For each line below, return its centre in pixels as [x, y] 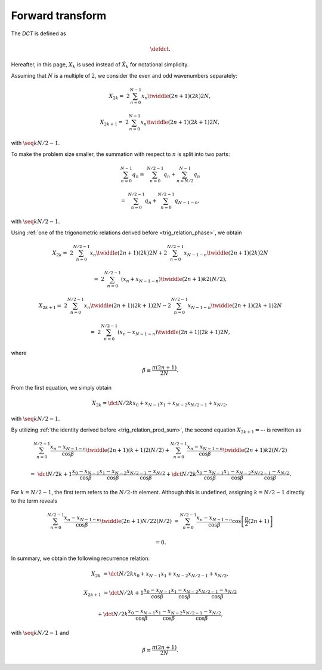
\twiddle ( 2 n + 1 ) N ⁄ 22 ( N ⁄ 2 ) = [139, 521]
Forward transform [59, 16]
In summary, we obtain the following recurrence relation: [80, 558]
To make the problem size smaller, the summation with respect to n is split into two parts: [120, 154]
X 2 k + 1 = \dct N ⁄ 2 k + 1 [114, 593]
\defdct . [160, 49]
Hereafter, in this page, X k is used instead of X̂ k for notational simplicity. [100, 65]
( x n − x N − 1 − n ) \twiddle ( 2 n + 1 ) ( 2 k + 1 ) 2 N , [174, 333]
